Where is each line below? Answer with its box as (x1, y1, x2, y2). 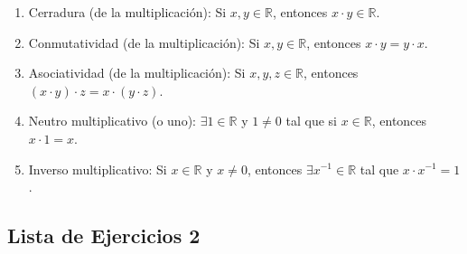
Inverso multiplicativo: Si (28, 159, 167, 178)
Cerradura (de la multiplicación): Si (28, 3, 227, 21)
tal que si (285, 111, 337, 130)
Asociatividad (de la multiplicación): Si (28, 63, 246, 82)
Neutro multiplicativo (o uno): (28, 111, 196, 130)
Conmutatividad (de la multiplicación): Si (28, 33, 260, 52)
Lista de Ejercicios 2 (7, 221, 201, 249)
